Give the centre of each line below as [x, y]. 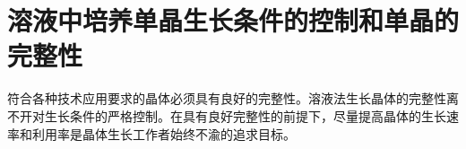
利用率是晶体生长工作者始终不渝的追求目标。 [164, 133]
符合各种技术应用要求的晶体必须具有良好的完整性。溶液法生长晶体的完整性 [227, 98]
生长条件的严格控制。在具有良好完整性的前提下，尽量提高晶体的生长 [245, 115]
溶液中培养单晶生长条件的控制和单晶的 [233, 20]
